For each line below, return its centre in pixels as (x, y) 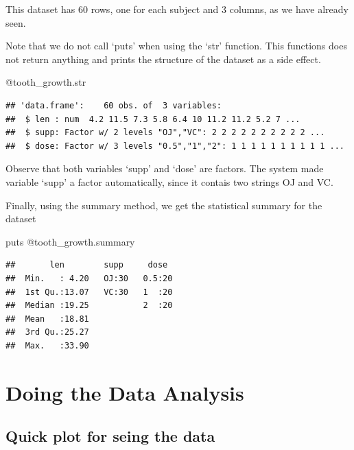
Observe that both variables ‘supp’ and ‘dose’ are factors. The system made (165, 168)
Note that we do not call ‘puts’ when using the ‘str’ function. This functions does (176, 46)
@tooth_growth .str (46, 82)
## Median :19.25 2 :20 (89, 306)
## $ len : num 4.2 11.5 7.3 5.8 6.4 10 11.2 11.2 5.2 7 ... (153, 119)
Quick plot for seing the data (110, 436)
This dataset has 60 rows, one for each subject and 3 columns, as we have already (177, 9)
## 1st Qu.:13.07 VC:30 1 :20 (89, 292)
